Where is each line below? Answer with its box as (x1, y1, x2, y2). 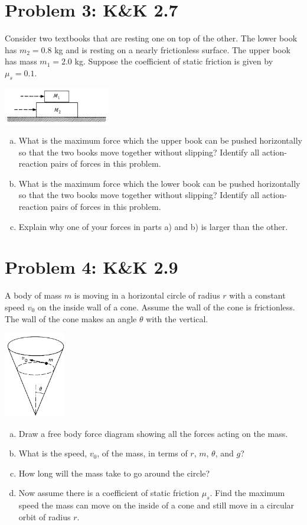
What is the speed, (18, 447, 87, 459)
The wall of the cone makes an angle (5, 312, 137, 325)
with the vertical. (146, 312, 208, 325)
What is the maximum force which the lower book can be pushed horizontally (18, 177, 301, 189)
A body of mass (5, 289, 62, 302)
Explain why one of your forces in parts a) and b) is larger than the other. (18, 220, 288, 232)
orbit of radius (18, 510, 71, 523)
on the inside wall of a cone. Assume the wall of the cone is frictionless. (37, 300, 295, 313)
